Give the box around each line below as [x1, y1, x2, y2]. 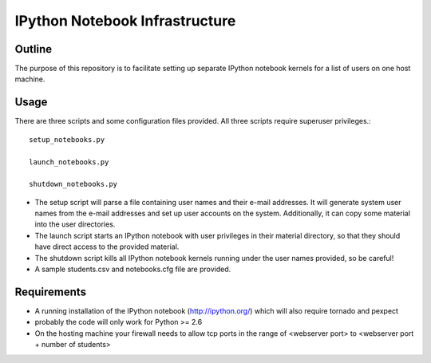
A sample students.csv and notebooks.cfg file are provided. [34, 264, 231, 274]
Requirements [14, 285, 87, 298]
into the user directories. [34, 219, 116, 229]
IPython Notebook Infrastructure [14, 12, 236, 30]
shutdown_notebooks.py [29, 180, 118, 189]
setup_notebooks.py [29, 135, 105, 144]
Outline [14, 42, 52, 56]
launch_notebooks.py [29, 157, 109, 167]
